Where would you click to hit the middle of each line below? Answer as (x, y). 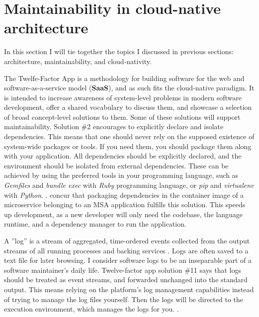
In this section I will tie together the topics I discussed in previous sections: (119, 51)
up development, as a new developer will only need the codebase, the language (124, 214)
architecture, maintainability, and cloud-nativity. (78, 61)
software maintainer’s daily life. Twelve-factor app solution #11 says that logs (123, 270)
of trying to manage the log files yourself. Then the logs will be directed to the (124, 299)
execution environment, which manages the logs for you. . (91, 309)
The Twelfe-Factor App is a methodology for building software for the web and (124, 78)
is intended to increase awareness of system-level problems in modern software (123, 97)
